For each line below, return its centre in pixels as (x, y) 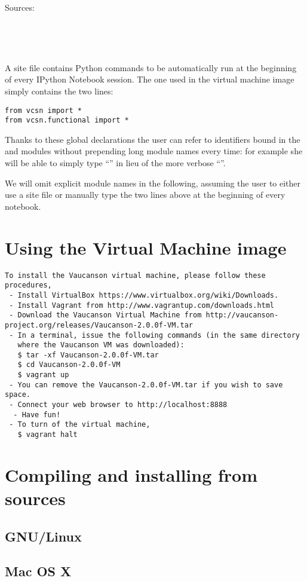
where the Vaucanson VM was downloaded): (101, 345)
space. (18, 395)
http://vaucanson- (242, 315)
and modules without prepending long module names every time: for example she (154, 151)
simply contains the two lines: (59, 91)
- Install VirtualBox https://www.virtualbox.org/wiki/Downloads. (144, 295)
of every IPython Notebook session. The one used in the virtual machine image (150, 79)
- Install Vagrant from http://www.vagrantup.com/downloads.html (142, 305)
